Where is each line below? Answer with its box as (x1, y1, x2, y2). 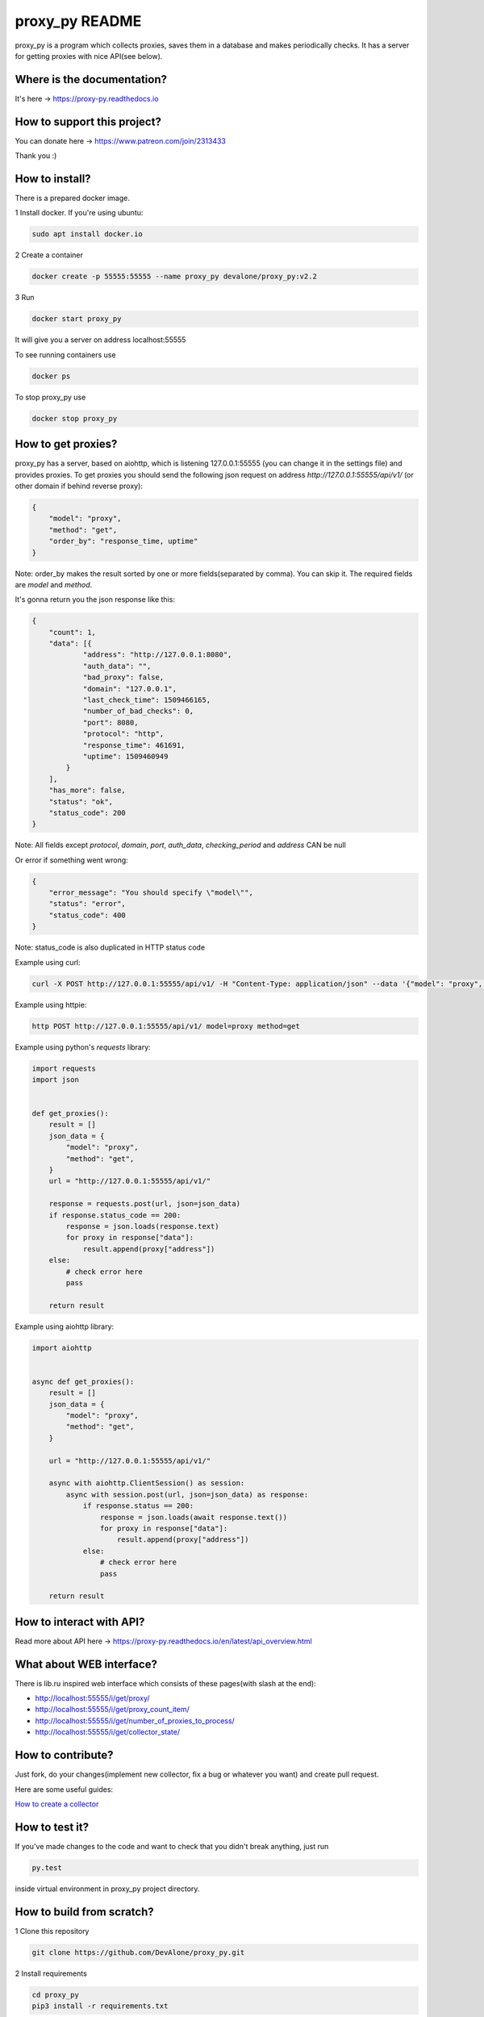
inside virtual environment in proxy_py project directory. (15, 1884, 200, 1894)
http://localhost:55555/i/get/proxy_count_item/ (35, 1705, 190, 1714)
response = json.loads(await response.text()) (99, 1513, 288, 1522)
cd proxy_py (31, 1990, 80, 1999)
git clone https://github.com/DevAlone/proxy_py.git (31, 1948, 245, 1956)
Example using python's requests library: (15, 1042, 151, 1052)
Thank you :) (15, 151, 57, 161)
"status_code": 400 (48, 910, 127, 920)
